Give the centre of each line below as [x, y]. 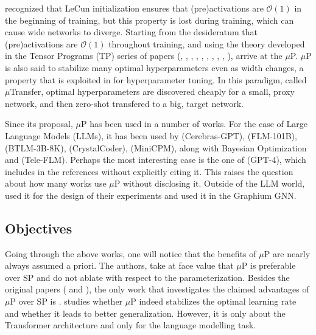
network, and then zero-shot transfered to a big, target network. [124, 103]
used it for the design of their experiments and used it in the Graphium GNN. [151, 195]
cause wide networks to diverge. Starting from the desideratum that [131, 32]
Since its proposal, [39, 124]
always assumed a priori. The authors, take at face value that [119, 265]
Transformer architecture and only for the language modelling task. [131, 325]
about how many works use [56, 183]
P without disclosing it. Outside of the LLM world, [209, 183]
